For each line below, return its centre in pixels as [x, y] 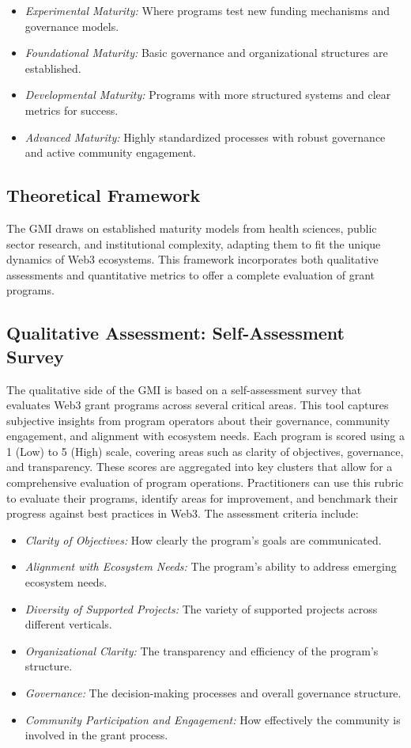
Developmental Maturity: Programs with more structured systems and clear [208, 95]
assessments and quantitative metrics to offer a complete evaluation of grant [191, 274]
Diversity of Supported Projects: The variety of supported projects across [201, 608]
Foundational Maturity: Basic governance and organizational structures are [206, 53]
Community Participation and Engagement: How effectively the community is [213, 719]
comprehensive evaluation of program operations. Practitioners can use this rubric [205, 482]
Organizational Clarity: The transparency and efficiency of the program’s [202, 650]
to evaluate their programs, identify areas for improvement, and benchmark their [202, 497]
